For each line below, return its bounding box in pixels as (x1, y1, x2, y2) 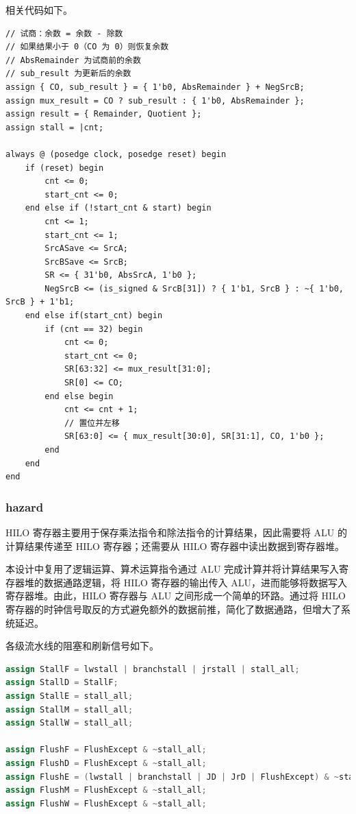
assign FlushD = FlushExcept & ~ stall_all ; (5, 758, 207, 768)
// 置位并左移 (64, 418, 120, 428)
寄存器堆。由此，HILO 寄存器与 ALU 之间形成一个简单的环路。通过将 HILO (5, 588, 346, 603)
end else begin (44, 391, 114, 401)
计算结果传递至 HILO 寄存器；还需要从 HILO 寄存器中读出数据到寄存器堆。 (5, 538, 345, 553)
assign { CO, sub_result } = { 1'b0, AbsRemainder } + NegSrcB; (5, 82, 305, 92)
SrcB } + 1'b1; (5, 297, 75, 307)
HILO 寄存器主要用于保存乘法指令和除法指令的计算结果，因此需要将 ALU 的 (5, 525, 347, 539)
